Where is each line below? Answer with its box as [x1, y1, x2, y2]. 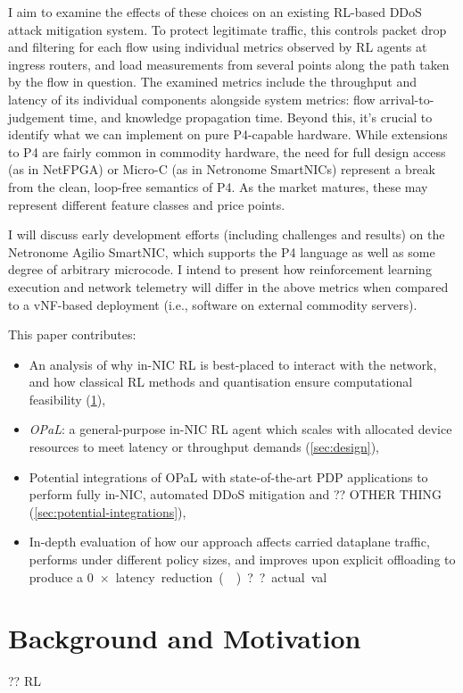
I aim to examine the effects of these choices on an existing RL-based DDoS [8, 3, 422, 21]
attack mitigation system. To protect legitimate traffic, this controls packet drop [8, 20, 447, 38]
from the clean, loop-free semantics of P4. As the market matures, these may [8, 177, 428, 196]
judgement [8, 107, 65, 126]
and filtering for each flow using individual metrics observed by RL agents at [8, 38, 427, 56]
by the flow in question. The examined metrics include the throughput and [8, 72, 417, 91]
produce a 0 [29, 567, 94, 586]
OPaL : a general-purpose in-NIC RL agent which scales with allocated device [29, 420, 452, 438]
